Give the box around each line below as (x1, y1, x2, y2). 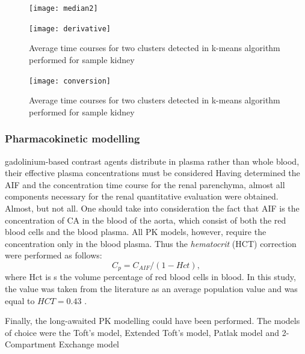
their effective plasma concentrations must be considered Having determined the (5, 166, 300, 179)
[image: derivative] (29, 24, 111, 33)
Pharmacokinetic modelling (5, 131, 140, 146)
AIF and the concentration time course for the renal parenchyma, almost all (5, 178, 285, 191)
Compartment (5, 338, 57, 350)
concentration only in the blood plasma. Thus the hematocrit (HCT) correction (5, 237, 297, 249)
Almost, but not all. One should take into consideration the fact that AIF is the (5, 201, 300, 214)
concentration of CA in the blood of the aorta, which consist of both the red (5, 213, 286, 226)
